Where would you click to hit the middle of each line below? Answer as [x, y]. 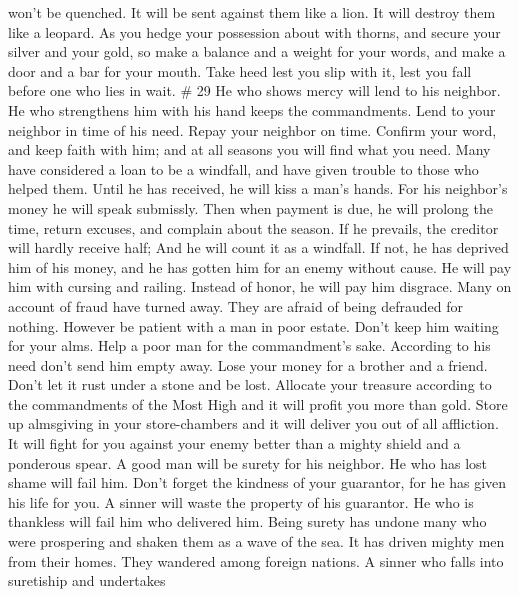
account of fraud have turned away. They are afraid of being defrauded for [235, 305]
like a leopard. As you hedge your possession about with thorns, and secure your [254, 31]
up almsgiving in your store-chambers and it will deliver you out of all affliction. [253, 423]
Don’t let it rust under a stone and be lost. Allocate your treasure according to [250, 384]
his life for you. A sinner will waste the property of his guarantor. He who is [241, 501]
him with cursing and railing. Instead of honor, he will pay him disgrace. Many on [260, 286]
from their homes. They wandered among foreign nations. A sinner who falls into [256, 560]
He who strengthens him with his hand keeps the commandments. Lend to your [252, 109]
